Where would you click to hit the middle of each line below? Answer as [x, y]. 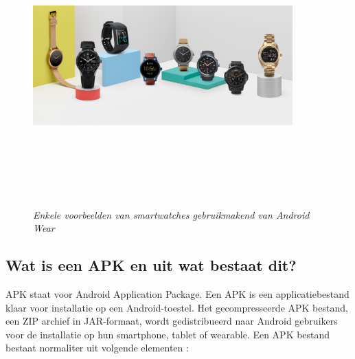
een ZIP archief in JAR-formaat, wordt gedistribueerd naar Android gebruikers [172, 321]
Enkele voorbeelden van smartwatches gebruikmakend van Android [171, 214]
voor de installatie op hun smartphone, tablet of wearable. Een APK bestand [168, 334]
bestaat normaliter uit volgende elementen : [97, 348]
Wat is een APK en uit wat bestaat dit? [151, 265]
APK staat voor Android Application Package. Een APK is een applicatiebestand [177, 293]
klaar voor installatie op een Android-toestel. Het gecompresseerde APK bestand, [177, 307]
